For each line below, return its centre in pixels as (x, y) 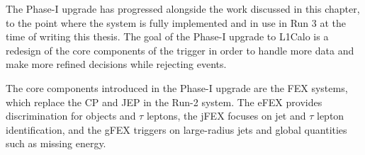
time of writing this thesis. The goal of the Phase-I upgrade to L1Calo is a (167, 36)
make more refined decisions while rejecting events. (116, 64)
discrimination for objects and (71, 116)
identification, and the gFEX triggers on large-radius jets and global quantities (176, 129)
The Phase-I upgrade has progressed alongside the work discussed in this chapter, (183, 8)
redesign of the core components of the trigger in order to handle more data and (180, 50)
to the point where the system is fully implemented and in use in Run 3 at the (176, 22)
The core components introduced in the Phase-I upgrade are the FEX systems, (177, 87)
